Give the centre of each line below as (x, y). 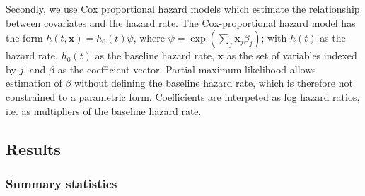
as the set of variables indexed (292, 55)
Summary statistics (62, 183)
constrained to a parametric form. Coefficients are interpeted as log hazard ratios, (183, 96)
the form (24, 38)
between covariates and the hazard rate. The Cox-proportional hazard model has (181, 22)
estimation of (34, 83)
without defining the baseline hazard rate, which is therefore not (214, 83)
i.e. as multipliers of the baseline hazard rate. (104, 110)
